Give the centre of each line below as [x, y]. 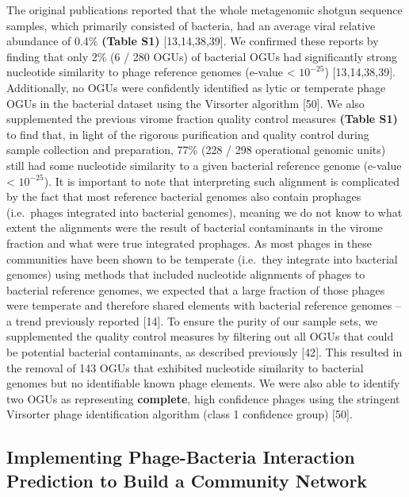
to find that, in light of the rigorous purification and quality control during [188, 134]
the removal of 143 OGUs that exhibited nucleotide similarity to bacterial [185, 367]
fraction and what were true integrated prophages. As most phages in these [189, 243]
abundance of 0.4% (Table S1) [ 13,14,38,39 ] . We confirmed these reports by [193, 41]
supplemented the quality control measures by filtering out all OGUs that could [200, 336]
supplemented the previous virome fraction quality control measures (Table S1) [202, 119]
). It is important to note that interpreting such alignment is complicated [222, 181]
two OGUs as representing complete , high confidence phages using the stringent [203, 398]
